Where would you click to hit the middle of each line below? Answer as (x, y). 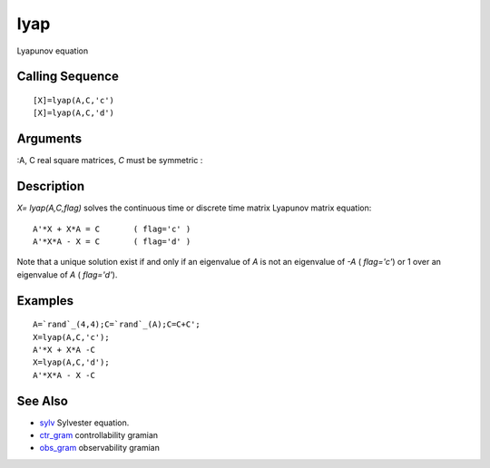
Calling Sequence (68, 77)
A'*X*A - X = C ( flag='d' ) (112, 241)
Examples (45, 301)
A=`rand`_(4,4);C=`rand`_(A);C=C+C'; (117, 325)
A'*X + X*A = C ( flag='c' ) (112, 229)
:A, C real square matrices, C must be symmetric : (110, 161)
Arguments (49, 139)
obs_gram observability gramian (100, 448)
